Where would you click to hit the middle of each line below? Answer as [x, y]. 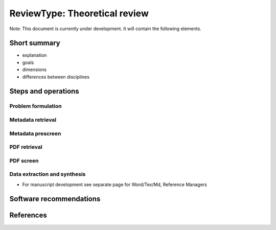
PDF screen [24, 160]
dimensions [34, 70]
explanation [34, 55]
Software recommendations [55, 199]
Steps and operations [44, 91]
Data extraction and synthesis [48, 174]
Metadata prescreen [35, 133]
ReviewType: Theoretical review [79, 13]
